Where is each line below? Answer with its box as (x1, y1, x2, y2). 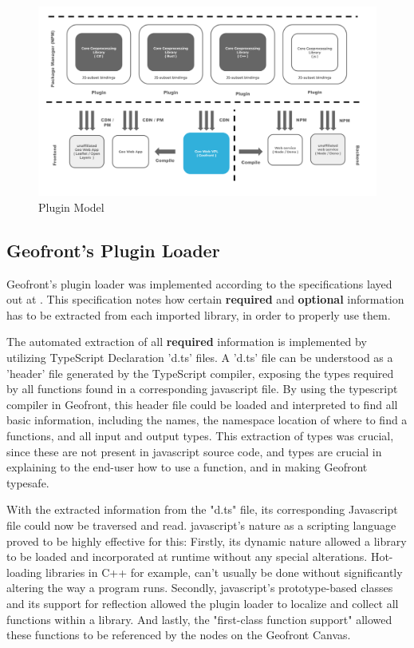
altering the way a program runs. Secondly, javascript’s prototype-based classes (6, 579, 393, 596)
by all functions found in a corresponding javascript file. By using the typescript (6, 380, 398, 397)
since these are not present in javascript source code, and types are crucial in (6, 443, 382, 459)
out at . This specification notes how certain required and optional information (6, 291, 404, 308)
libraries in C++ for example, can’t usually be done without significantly (45, 563, 403, 580)
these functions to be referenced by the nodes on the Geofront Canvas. (6, 626, 351, 643)
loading (6, 563, 42, 580)
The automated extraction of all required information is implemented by (6, 333, 367, 350)
